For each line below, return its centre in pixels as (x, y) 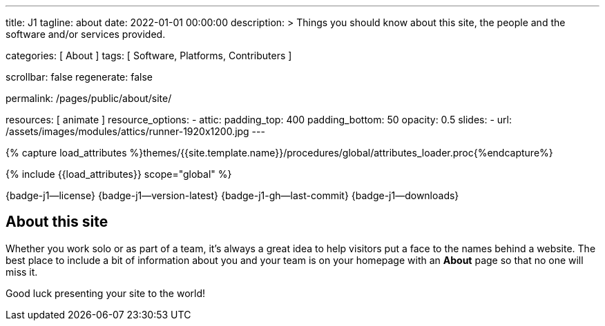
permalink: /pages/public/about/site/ (89, 98)
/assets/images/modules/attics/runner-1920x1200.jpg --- (135, 131)
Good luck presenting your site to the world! (106, 293)
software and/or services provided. (86, 34)
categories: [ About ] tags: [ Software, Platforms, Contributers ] (149, 55)
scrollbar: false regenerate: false (79, 77)
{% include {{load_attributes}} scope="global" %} (119, 174)
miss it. (22, 272)
